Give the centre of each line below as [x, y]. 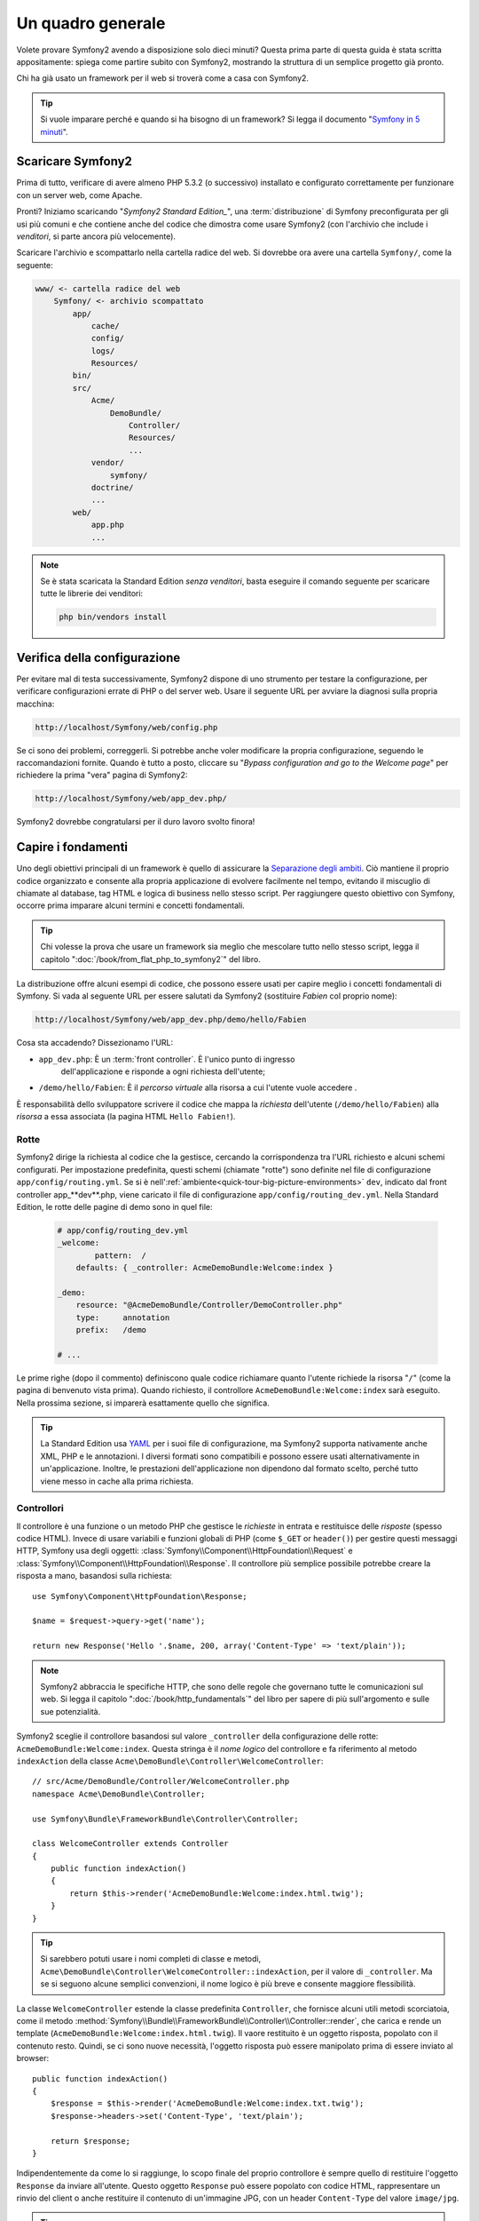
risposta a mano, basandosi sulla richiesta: [94, 1576]
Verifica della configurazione [98, 657]
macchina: [35, 704]
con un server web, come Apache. [79, 195]
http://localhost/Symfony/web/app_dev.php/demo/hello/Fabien [171, 1020]
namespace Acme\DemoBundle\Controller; [119, 1794]
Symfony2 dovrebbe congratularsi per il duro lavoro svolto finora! [136, 822]
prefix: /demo [111, 1330]
